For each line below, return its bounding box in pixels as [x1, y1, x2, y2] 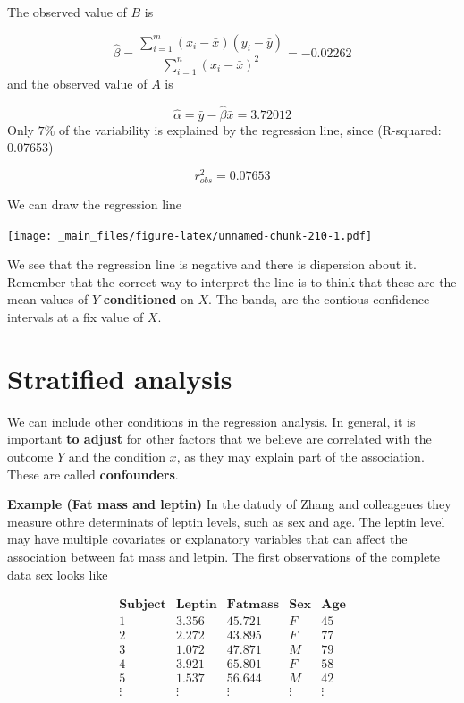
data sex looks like [7, 564, 108, 583]
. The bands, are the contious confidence [208, 290, 430, 309]
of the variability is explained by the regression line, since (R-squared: [58, 120, 442, 139]
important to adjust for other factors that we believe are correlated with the [7, 429, 432, 448]
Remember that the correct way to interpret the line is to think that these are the [7, 272, 457, 291]
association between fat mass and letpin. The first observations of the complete [7, 546, 440, 565]
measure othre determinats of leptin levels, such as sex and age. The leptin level [7, 512, 445, 530]
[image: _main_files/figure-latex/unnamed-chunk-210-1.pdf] [7, 229, 373, 242]
